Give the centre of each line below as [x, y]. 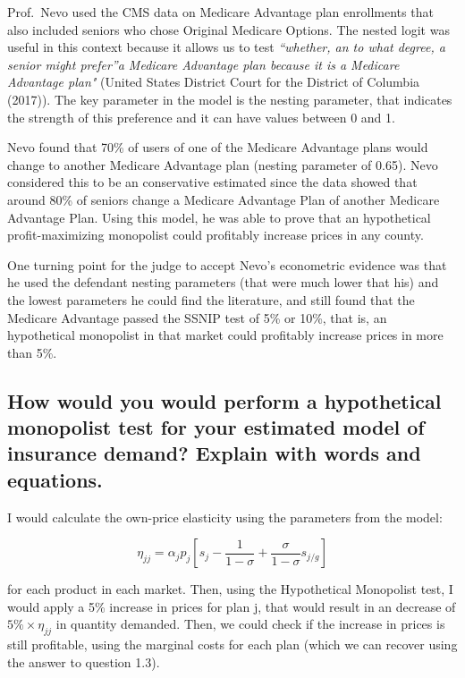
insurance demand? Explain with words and [214, 453]
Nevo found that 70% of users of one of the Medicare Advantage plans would [218, 147]
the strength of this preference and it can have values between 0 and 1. [201, 117]
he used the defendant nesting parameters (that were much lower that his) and [223, 282]
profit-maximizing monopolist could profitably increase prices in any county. [216, 235]
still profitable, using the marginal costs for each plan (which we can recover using [232, 644]
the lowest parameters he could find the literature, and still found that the [211, 299]
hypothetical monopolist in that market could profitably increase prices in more [225, 335]
